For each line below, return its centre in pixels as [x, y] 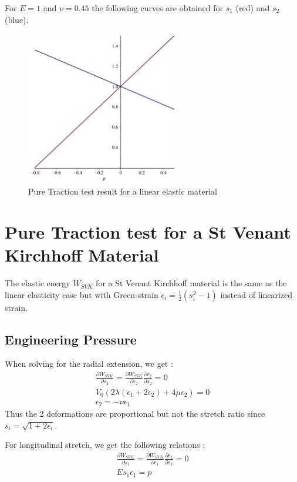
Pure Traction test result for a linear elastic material [123, 191]
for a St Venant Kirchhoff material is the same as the [191, 283]
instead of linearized [256, 294]
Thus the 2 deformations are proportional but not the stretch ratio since [135, 414]
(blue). [17, 19]
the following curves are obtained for [158, 8]
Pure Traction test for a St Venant [148, 231]
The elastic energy [38, 283]
